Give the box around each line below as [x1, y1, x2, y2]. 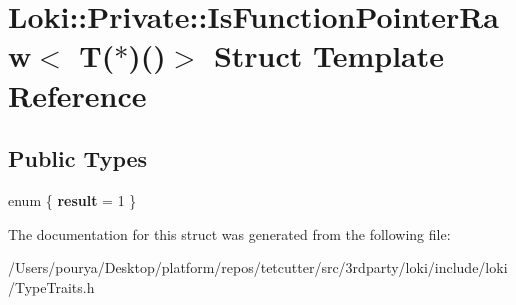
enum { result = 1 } [8, 189, 137, 210]
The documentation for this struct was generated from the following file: [8, 223, 451, 244]
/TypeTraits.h [8, 276, 95, 297]
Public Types [8, 143, 148, 174]
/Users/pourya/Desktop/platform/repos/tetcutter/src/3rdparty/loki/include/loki [8, 257, 508, 278]
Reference [8, 74, 147, 115]
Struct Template [213, 35, 445, 76]
